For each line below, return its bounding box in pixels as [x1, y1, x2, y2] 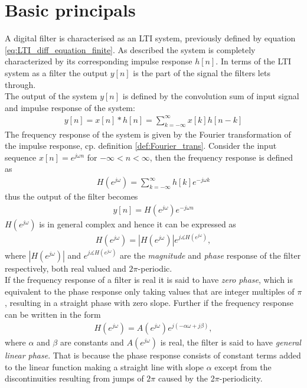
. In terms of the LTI [215, 55, 292, 67]
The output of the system [5, 90, 97, 102]
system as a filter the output [5, 66, 108, 79]
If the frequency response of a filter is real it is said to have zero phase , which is [5, 273, 293, 286]
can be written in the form [5, 308, 101, 321]
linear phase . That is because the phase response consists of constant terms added [5, 349, 301, 361]
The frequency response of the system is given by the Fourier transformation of [5, 128, 291, 140]
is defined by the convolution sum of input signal [122, 90, 299, 102]
